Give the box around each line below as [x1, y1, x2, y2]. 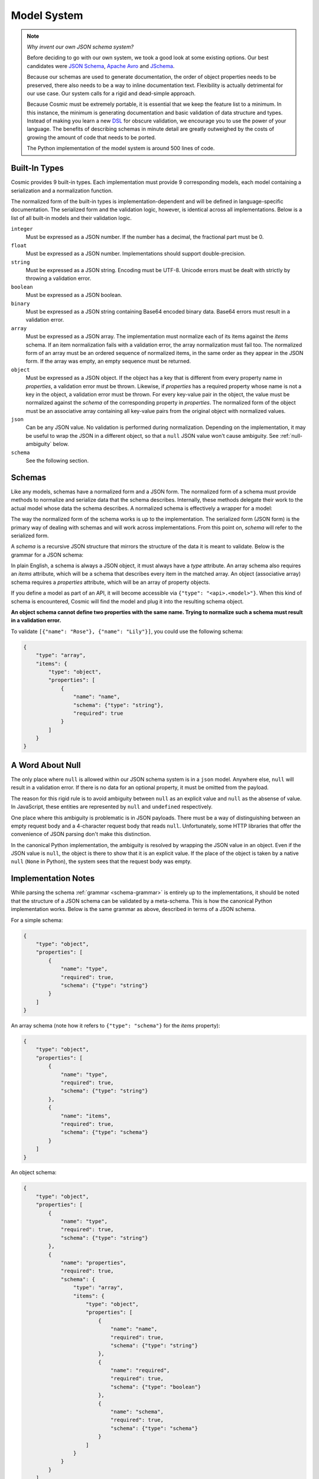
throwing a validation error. [25, 275, 92, 282]
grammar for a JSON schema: [11, 551, 84, 558]
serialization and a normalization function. [11, 187, 113, 194]
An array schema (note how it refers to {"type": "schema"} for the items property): [11, 1022, 220, 1029]
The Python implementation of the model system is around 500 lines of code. [27, 145, 215, 152]
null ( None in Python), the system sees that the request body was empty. [11, 858, 192, 865]
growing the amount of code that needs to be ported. [27, 134, 157, 141]
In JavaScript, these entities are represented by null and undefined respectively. [11, 803, 213, 810]
